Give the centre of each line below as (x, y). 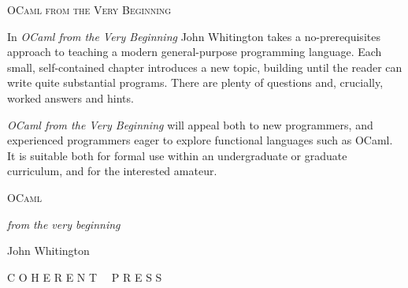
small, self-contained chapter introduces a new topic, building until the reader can (205, 67)
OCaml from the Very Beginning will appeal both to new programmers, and (190, 124)
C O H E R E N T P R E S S (85, 277)
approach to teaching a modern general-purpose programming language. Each (195, 52)
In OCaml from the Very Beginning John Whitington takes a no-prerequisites (194, 36)
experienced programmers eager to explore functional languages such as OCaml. (200, 140)
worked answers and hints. (70, 97)
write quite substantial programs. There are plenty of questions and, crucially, (195, 82)
